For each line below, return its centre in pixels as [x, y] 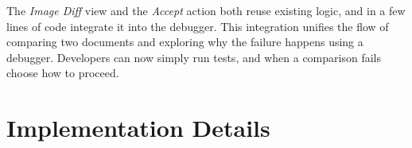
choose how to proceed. [63, 73]
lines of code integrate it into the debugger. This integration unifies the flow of [198, 26]
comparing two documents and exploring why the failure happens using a [185, 42]
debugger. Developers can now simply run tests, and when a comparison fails [194, 57]
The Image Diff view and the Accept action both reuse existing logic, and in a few [206, 10]
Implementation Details [138, 128]
